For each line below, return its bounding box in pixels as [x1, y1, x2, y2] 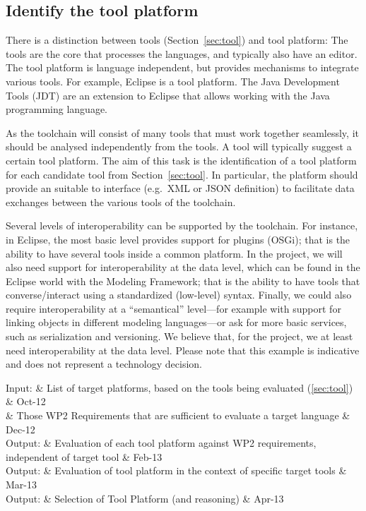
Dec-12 [6, 421, 35, 436]
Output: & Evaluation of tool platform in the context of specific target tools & [6, 463, 347, 478]
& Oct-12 [6, 394, 46, 409]
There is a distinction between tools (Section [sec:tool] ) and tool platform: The [6, 32, 348, 47]
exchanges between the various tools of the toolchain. [6, 194, 236, 209]
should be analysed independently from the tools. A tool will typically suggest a [6, 139, 352, 154]
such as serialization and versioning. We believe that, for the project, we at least [6, 329, 353, 344]
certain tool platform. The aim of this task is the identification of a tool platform [6, 152, 357, 167]
